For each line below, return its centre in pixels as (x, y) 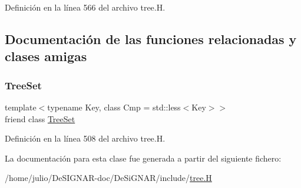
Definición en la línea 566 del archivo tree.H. (85, 7)
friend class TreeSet (40, 118)
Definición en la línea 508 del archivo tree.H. (85, 138)
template (21, 107)
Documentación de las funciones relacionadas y (151, 38)
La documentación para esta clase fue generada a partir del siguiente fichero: (143, 158)
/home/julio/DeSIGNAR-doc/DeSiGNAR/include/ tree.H (108, 178)
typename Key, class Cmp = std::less (114, 107)
